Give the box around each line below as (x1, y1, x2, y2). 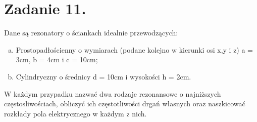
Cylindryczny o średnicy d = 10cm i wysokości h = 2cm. (16, 71, 191, 82)
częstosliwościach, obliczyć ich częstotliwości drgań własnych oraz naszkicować (4, 98, 245, 109)
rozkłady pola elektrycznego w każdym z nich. (4, 108, 147, 118)
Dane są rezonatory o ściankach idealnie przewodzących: (4, 27, 178, 38)
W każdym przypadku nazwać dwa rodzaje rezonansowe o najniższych (4, 88, 221, 99)
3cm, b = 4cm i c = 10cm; (16, 54, 98, 65)
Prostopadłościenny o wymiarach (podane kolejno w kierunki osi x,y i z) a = (16, 44, 253, 55)
